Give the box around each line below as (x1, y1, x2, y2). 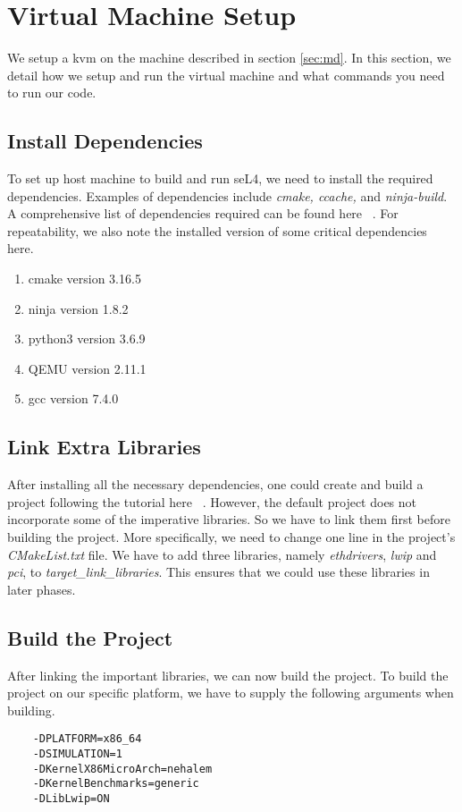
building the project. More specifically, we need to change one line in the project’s (7, 528, 456, 546)
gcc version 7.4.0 (28, 389, 119, 408)
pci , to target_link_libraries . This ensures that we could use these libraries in (7, 562, 430, 581)
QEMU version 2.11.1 (28, 359, 147, 377)
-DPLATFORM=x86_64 (32, 732, 142, 746)
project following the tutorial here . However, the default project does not (7, 492, 417, 511)
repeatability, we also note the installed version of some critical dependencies (7, 221, 427, 240)
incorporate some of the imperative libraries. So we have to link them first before (7, 510, 450, 529)
